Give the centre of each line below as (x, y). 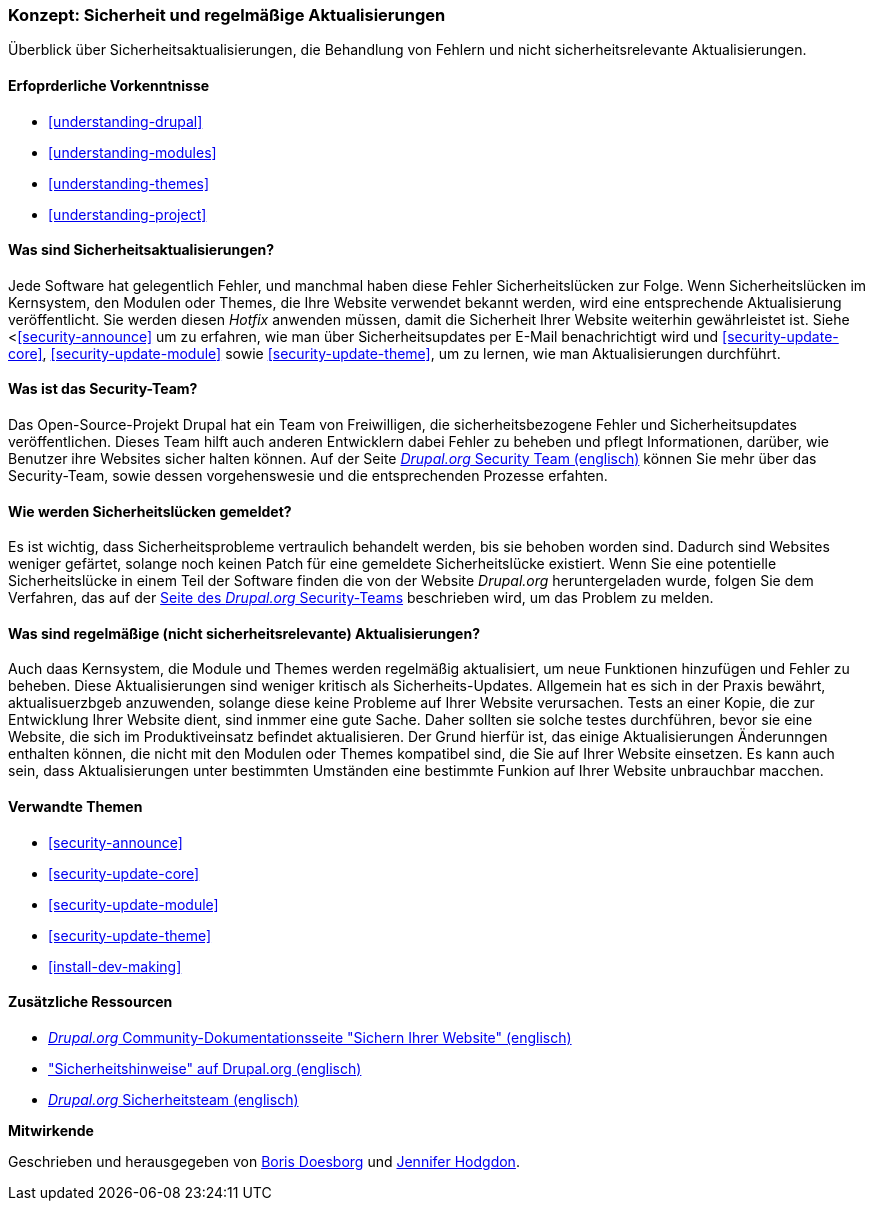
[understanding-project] (127, 214)
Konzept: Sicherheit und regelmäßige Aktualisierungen (227, 15)
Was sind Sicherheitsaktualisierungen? (141, 250)
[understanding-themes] (129, 183)
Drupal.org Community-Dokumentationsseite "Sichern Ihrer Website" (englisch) (310, 1037)
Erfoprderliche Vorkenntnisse (109, 85)
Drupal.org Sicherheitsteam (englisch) (173, 1099)
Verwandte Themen (75, 807)
